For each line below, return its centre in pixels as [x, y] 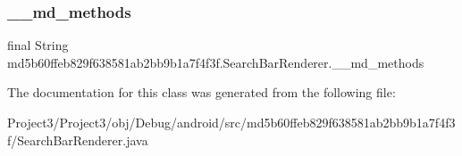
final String [38, 45]
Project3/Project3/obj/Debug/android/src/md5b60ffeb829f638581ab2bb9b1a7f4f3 [231, 122]
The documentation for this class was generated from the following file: [202, 92]
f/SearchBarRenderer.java [78, 140]
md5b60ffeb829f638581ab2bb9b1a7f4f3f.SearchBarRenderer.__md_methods [216, 62]
